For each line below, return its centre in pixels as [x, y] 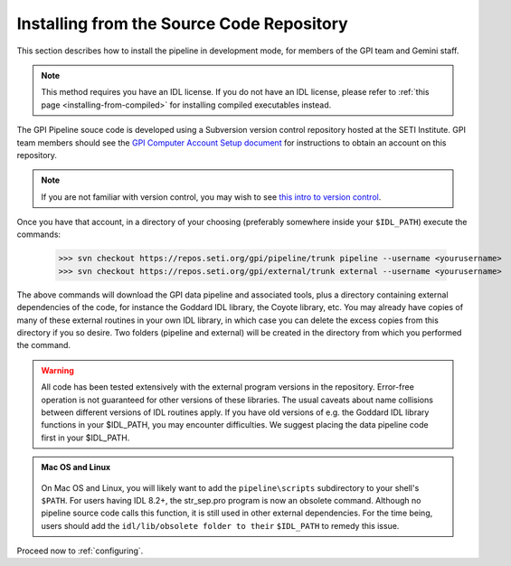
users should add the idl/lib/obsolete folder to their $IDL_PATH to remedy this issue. [220, 525]
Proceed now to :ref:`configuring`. [80, 551]
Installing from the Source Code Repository [182, 24]
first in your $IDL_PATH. [85, 438]
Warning [57, 370]
